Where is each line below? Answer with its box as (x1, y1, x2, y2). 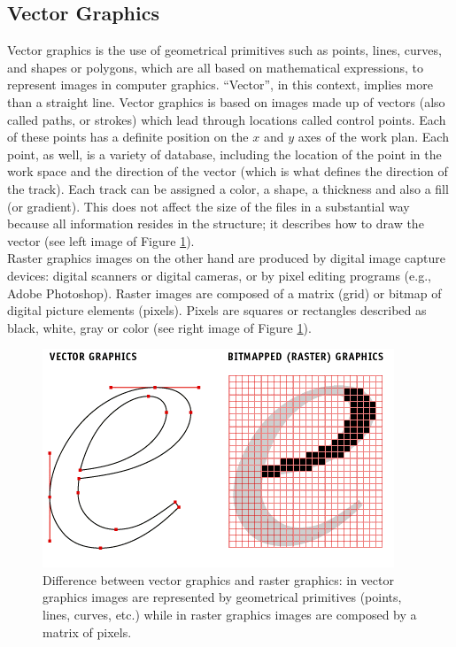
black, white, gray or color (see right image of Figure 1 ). (7, 318, 312, 336)
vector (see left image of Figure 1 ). (7, 231, 195, 250)
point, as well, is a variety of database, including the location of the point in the (7, 144, 442, 163)
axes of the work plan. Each (298, 127, 449, 146)
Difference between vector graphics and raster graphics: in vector (43, 570, 394, 589)
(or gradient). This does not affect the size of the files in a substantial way (7, 196, 410, 215)
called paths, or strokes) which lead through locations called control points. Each (7, 110, 446, 128)
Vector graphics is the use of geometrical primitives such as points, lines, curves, (7, 41, 442, 59)
